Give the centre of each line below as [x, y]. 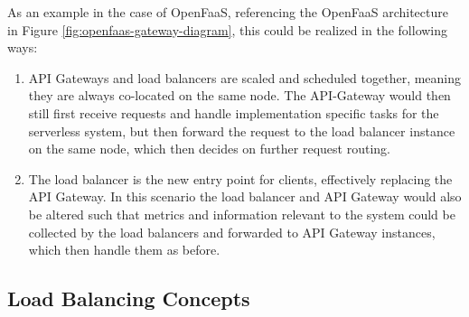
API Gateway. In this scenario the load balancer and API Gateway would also [245, 196]
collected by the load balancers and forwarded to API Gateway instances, [232, 232]
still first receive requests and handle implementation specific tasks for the [234, 112]
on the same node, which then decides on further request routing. [209, 149]
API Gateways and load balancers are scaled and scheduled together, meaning [245, 77]
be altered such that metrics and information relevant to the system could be [242, 214]
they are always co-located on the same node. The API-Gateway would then [239, 95]
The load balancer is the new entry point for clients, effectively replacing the [240, 178]
